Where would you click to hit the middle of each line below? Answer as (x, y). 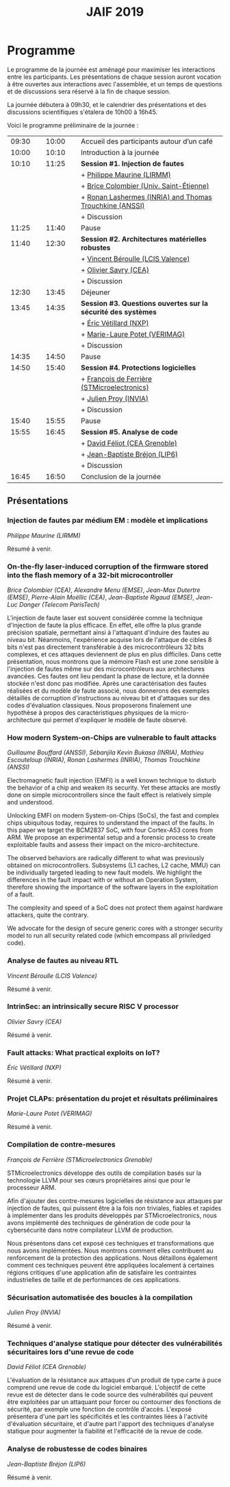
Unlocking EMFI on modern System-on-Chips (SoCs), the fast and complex (113, 816)
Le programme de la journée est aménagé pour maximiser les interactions (111, 69)
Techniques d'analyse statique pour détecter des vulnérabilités (115, 1343)
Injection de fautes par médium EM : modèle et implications (108, 521)
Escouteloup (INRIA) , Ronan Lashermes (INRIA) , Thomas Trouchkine (104, 760)
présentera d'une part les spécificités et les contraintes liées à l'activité (107, 1416)
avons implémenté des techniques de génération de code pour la (99, 1222)
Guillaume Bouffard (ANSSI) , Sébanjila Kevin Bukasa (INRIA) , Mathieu (105, 752)
